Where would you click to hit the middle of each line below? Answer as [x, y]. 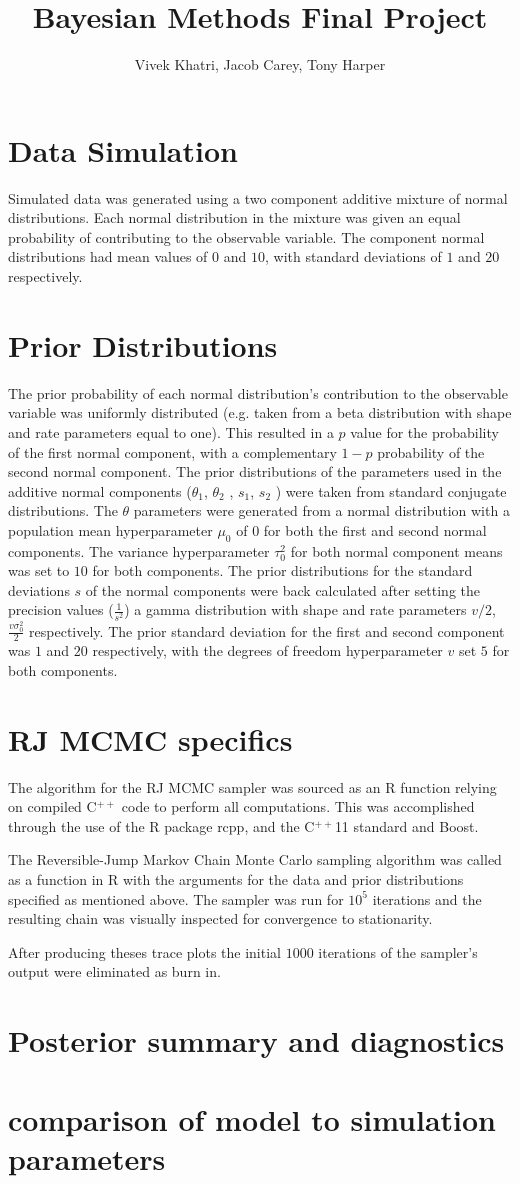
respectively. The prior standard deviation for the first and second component [267, 630]
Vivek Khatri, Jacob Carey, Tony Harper [260, 64]
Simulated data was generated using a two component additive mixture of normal [258, 197]
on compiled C [52, 806]
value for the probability [424, 431]
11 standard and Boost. [406, 825]
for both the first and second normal [375, 529]
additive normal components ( [100, 490]
